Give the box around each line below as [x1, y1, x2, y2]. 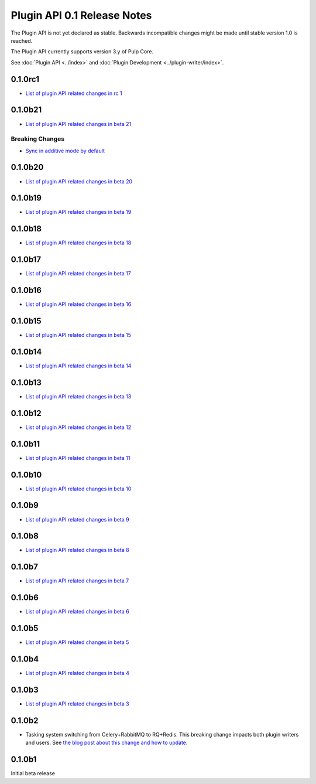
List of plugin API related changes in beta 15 [25, 332, 132, 339]
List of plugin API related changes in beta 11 [25, 454, 130, 461]
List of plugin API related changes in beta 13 [25, 393, 132, 400]
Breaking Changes [11, 135, 65, 143]
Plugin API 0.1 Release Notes [11, 9, 152, 22]
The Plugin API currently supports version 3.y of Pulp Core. [11, 48, 154, 55]
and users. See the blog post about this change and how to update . [25, 739, 188, 746]
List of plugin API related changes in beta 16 [25, 301, 132, 308]
